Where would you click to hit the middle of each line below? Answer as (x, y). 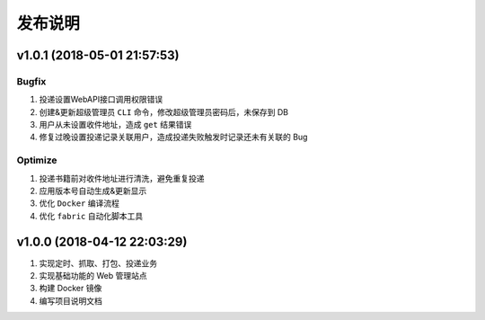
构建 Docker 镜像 (71, 289)
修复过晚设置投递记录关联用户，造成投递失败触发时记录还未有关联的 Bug (173, 137)
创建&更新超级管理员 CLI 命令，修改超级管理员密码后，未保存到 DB (164, 111)
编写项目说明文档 (71, 300)
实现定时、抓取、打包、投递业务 (98, 263)
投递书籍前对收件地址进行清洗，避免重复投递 (122, 178)
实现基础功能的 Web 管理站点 (93, 276)
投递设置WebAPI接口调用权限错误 (101, 100)
